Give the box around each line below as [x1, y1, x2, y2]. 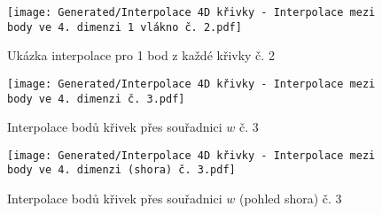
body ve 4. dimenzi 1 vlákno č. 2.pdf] [7, 20, 242, 34]
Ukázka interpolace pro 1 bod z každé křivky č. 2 [7, 46, 275, 65]
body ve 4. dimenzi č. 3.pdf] [7, 92, 185, 105]
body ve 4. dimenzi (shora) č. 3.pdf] [7, 164, 236, 177]
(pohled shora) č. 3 [238, 189, 342, 208]
